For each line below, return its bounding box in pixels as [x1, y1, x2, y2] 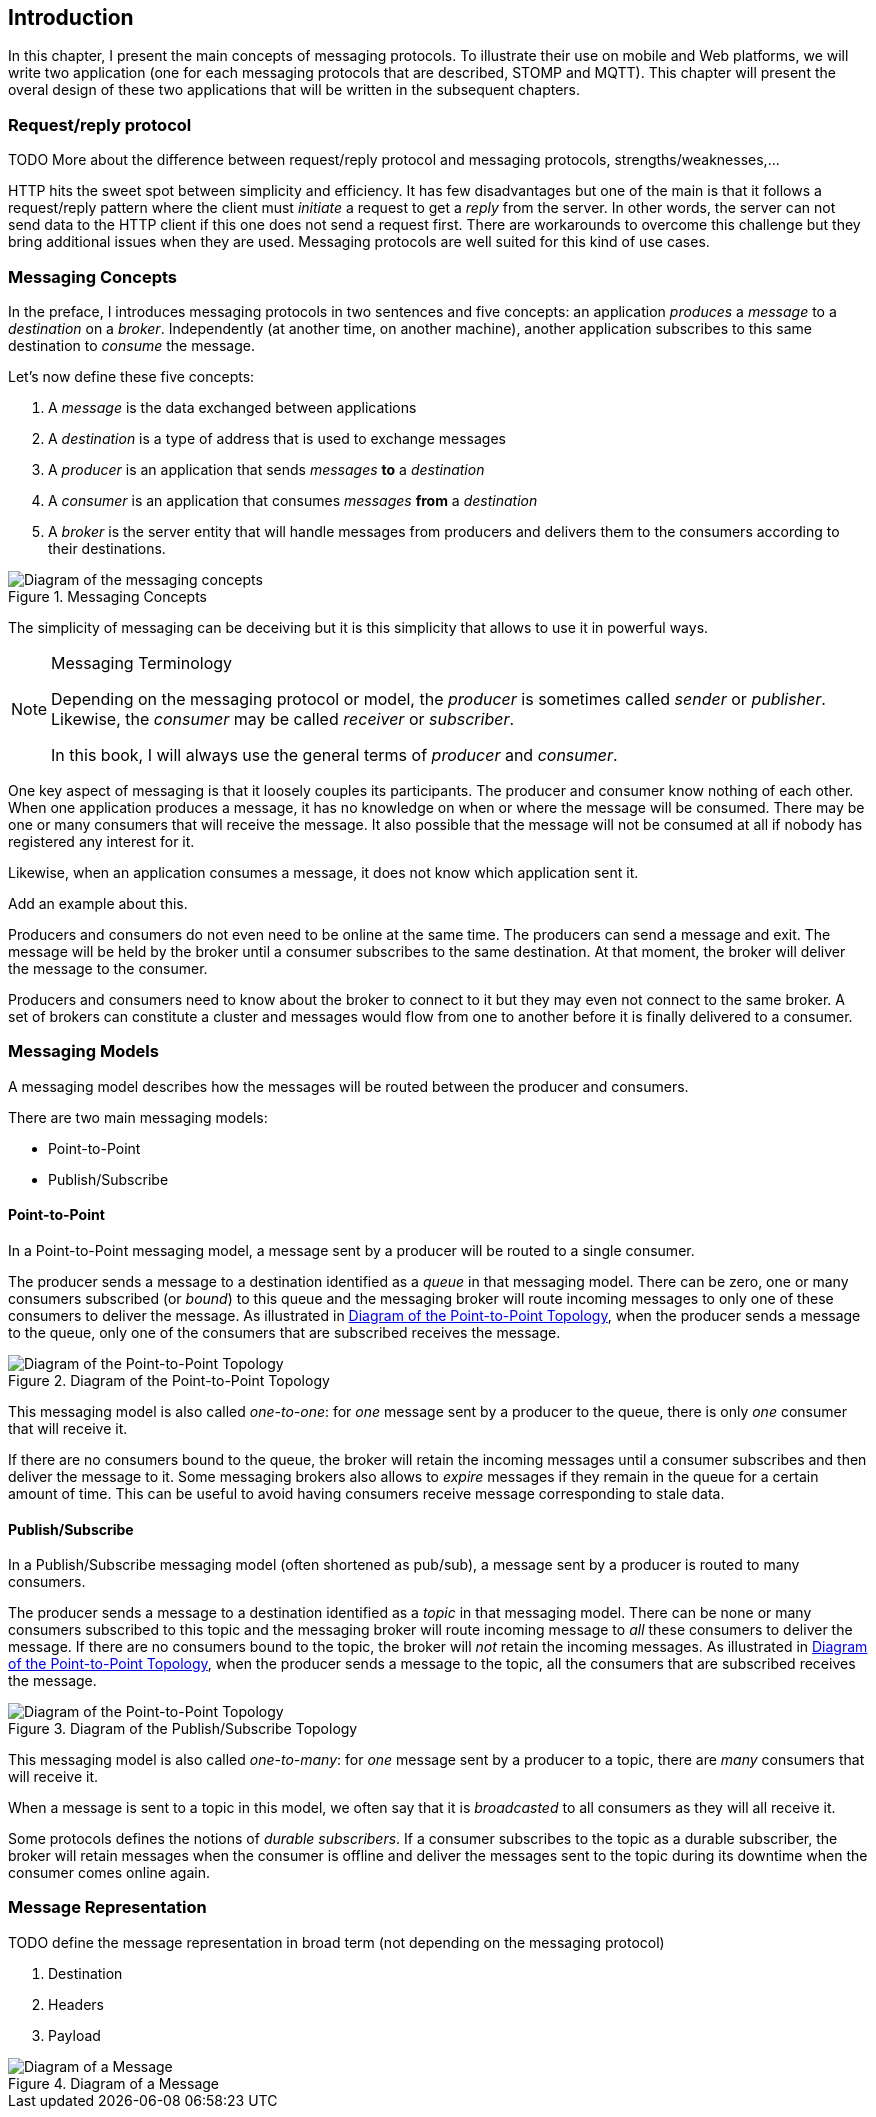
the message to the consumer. [8, 959, 208, 977]
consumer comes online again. [8, 1864, 210, 1882]
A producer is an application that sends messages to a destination [48, 460, 485, 478]
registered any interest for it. [8, 832, 195, 850]
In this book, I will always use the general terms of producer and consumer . [51, 744, 618, 765]
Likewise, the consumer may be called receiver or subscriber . [51, 708, 515, 729]
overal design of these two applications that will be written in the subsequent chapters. [8, 81, 581, 99]
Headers [48, 1995, 104, 2013]
